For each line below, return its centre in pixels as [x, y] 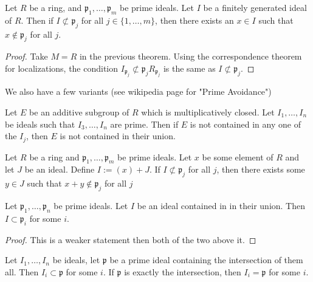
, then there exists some [261, 169]
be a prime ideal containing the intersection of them [206, 260]
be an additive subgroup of [79, 112]
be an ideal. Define [60, 169]
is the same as [189, 68]
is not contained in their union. [118, 136]
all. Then [22, 271]
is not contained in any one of [245, 124]
